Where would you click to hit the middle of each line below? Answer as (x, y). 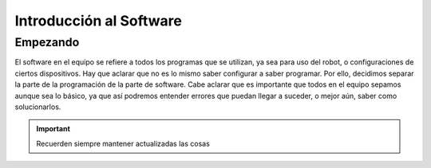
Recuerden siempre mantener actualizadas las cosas (123, 143)
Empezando (47, 42)
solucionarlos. (38, 107)
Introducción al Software (99, 21)
